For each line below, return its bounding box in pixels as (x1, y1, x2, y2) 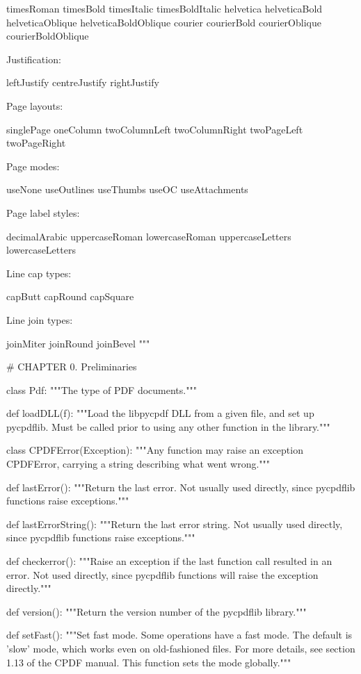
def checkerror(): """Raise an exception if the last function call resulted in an (6, 554, 332, 568)
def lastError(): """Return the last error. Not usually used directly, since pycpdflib (6, 479, 355, 494)
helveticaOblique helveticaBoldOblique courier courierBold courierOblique (6, 15, 321, 29)
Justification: (6, 51, 61, 66)
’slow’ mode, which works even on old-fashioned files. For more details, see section (6, 641, 355, 655)
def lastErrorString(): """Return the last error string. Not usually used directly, (6, 516, 343, 531)
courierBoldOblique (6, 28, 89, 43)
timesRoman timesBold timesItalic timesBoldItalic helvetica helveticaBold (6, 1, 323, 15)
